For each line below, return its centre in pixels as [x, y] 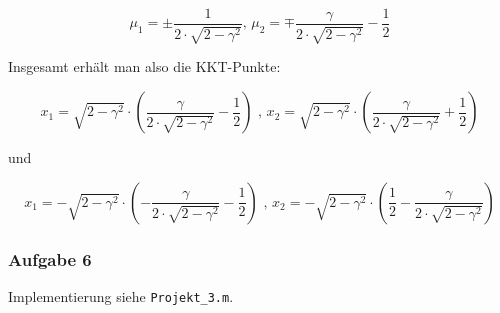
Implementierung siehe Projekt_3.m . [121, 295]
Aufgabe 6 [50, 258]
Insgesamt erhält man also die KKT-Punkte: [144, 66]
